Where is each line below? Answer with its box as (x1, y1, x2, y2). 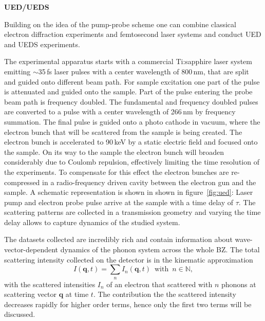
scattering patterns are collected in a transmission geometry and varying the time (4, 207, 261, 217)
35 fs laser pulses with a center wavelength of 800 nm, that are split (38, 66, 249, 76)
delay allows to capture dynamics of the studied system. (4, 216, 180, 227)
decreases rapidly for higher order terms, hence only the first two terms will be (4, 298, 252, 309)
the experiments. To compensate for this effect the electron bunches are (4, 166, 229, 177)
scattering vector (4, 289, 57, 299)
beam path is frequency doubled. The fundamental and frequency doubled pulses (4, 96, 258, 107)
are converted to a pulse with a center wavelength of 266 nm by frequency (4, 106, 236, 117)
